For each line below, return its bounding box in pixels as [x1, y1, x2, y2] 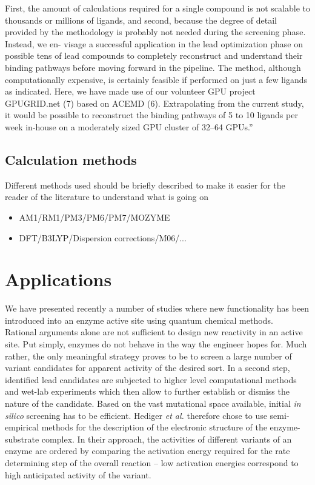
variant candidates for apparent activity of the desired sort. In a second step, [5, 361, 290, 374]
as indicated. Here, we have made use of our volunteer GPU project [5, 85, 256, 98]
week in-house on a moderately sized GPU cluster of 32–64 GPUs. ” [5, 120, 253, 133]
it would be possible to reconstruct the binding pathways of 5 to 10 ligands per [5, 109, 298, 121]
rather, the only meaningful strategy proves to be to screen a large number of [5, 349, 292, 362]
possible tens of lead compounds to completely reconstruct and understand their [5, 49, 303, 62]
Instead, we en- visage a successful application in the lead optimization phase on [5, 37, 303, 50]
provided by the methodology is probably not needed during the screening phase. [5, 25, 306, 38]
